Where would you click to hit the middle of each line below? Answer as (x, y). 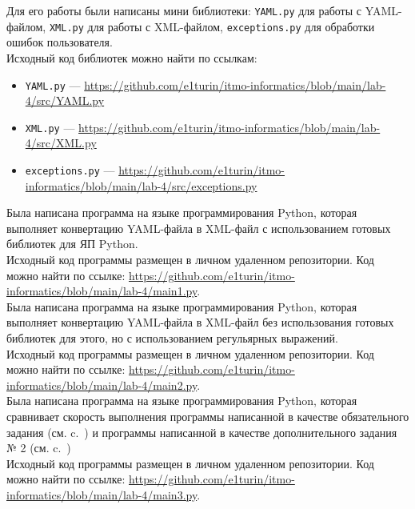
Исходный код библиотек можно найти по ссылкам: (132, 57)
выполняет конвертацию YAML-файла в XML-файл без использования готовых (200, 322)
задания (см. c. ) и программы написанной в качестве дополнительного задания (202, 432)
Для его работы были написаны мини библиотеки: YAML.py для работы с (184, 10)
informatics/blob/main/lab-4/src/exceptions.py (141, 185)
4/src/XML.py (61, 143)
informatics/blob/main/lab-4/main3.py (102, 494)
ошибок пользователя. (60, 42)
